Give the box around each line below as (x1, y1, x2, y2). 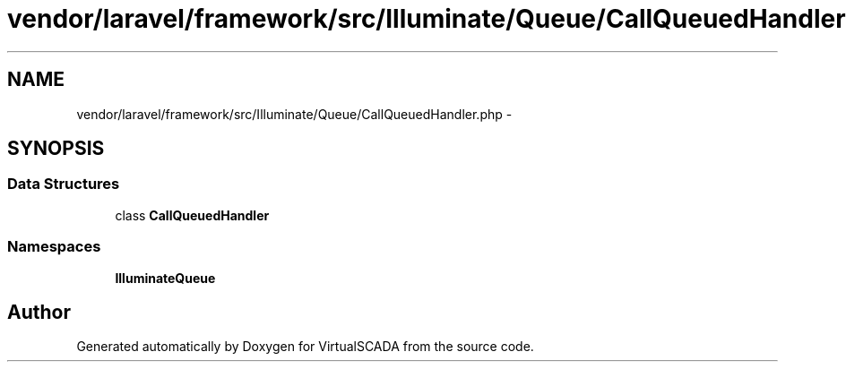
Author (7, 300, 71, 323)
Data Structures (7, 175, 120, 193)
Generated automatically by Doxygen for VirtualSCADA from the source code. (76, 339, 534, 355)
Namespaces (7, 237, 101, 256)
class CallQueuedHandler (115, 207, 270, 223)
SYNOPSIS (7, 137, 105, 160)
